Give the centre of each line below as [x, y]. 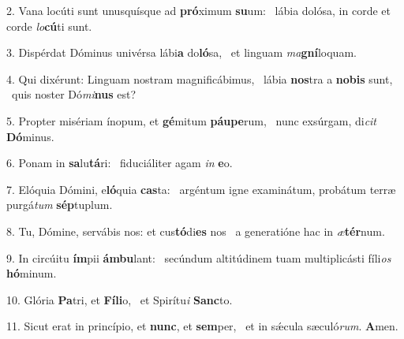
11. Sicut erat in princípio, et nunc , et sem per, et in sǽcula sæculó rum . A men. [202, 326]
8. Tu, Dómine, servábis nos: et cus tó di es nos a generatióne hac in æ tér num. [196, 231]
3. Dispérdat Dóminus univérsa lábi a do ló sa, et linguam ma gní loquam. [181, 52]
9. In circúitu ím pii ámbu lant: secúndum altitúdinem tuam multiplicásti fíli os [199, 257]
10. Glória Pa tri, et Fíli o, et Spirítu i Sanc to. [120, 299]
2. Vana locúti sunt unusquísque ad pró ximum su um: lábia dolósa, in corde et [198, 10]
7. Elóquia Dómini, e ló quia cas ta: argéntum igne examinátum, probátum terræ [201, 189]
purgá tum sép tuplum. [60, 205]
